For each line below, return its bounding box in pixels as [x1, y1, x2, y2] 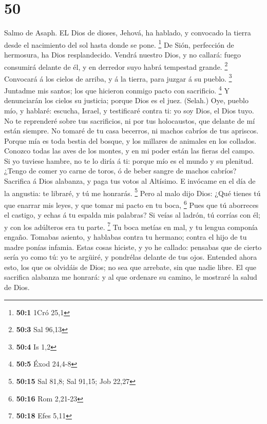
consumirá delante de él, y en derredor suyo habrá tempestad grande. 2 [4, 60, 228, 72]
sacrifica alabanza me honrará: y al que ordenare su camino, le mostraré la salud [4, 272, 257, 282]
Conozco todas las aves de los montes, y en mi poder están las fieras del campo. [4, 145, 255, 156]
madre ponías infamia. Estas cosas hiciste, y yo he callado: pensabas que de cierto [4, 241, 262, 252]
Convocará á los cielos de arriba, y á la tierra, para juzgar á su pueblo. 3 [4, 71, 232, 84]
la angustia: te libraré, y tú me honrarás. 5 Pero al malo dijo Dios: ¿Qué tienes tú [4, 186, 261, 198]
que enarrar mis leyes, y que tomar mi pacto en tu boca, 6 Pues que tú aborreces [4, 198, 259, 210]
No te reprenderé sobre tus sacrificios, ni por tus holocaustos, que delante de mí [4, 115, 255, 126]
